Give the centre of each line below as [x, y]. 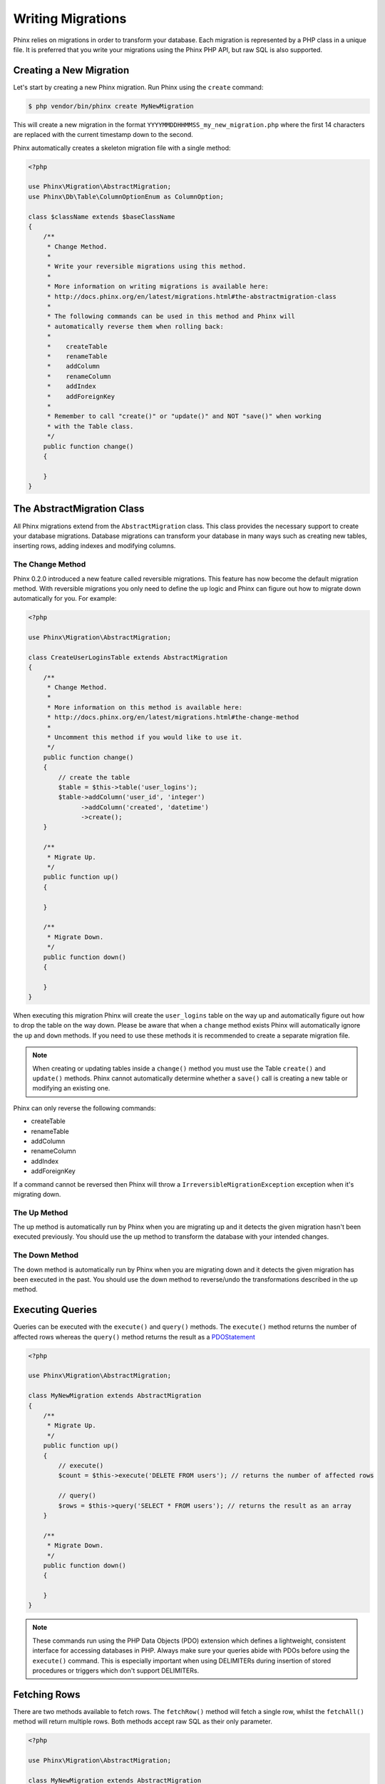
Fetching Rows [47, 1694]
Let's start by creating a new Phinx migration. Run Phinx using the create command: [138, 87]
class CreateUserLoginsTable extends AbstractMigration [128, 657]
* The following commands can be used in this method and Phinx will [171, 316]
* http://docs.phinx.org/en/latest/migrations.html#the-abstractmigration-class [191, 297]
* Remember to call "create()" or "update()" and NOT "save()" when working [184, 416]
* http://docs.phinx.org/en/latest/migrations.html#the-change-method [173, 718]
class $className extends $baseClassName [102, 217]
